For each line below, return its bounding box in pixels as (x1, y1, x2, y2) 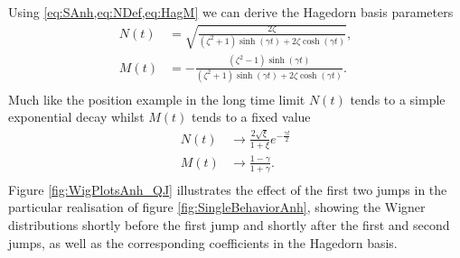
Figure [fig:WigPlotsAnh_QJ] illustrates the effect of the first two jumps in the (8, 180, 447, 198)
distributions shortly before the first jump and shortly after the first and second (8, 216, 450, 234)
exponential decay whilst (8, 107, 145, 126)
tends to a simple (350, 89, 446, 108)
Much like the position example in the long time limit (8, 89, 305, 108)
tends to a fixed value (192, 107, 311, 126)
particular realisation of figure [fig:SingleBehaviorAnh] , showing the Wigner (8, 198, 426, 217)
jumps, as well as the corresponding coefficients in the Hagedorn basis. (8, 233, 398, 252)
